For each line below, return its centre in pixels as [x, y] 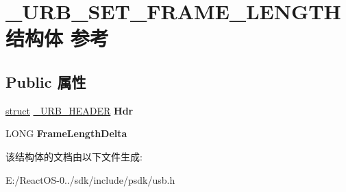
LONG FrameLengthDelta [66, 133]
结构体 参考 [57, 38]
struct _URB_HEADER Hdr [70, 110]
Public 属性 [46, 81]
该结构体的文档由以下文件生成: [74, 156]
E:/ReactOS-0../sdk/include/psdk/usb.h [90, 179]
